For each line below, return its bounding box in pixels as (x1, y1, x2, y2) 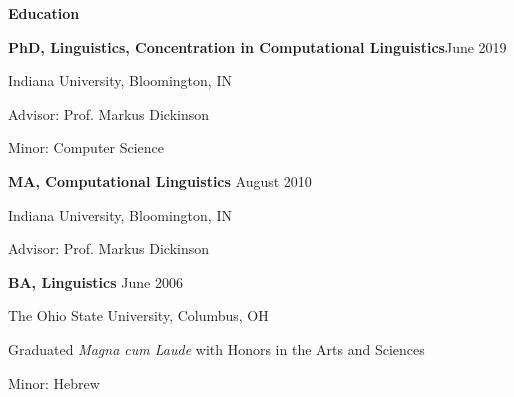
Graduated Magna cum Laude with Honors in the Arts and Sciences (8, 338, 425, 359)
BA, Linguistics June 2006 (8, 271, 183, 292)
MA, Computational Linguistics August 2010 (8, 170, 312, 191)
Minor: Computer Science (8, 137, 165, 158)
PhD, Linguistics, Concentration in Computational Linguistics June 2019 (8, 36, 507, 57)
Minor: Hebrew (8, 372, 100, 393)
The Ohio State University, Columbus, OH (8, 305, 269, 326)
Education (8, 3, 80, 23)
